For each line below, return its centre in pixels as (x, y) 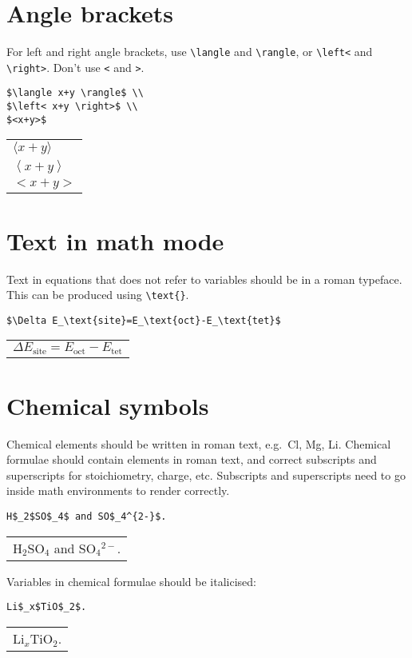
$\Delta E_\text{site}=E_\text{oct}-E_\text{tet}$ (144, 320)
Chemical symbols (108, 405)
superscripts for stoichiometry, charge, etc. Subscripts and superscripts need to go (206, 475)
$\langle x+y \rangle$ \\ (75, 93)
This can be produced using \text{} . (98, 295)
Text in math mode (115, 240)
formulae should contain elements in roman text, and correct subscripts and (192, 459)
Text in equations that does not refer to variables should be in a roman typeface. (204, 279)
